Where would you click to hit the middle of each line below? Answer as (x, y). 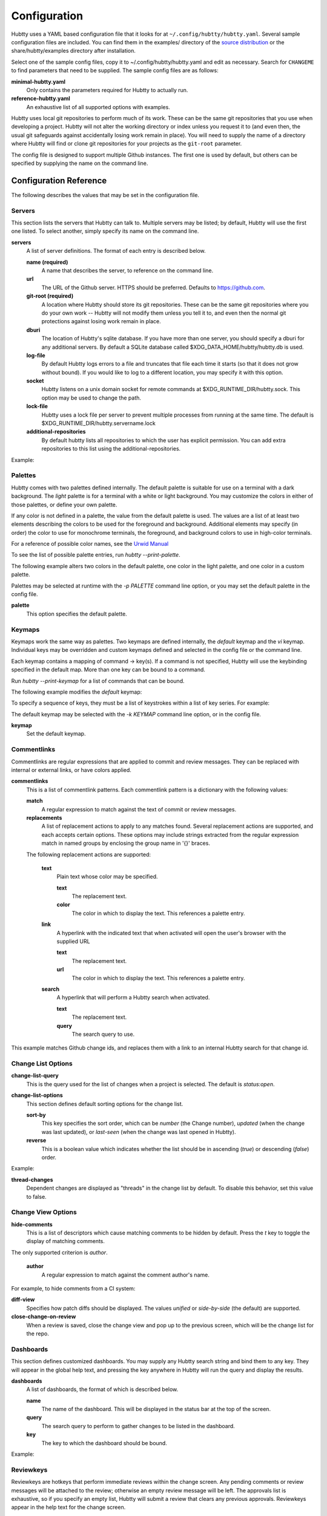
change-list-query (35, 1076)
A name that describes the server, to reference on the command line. (127, 270)
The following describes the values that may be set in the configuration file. (105, 195)
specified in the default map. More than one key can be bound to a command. (108, 669)
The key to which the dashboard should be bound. (104, 1443)
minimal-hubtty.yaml (38, 81)
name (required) (47, 262)
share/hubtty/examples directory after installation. (74, 51)
